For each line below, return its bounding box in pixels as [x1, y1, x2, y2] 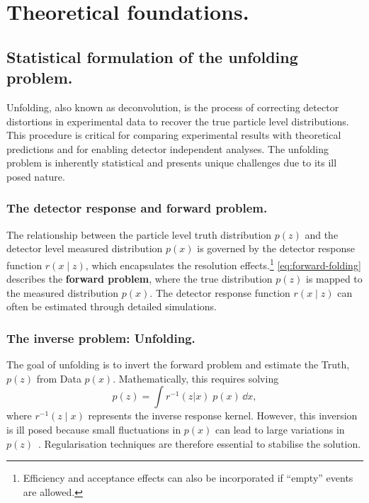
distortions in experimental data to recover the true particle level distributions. [6, 113, 349, 128]
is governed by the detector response [197, 241, 356, 256]
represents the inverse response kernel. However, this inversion [88, 408, 358, 423]
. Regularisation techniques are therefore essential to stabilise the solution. [38, 436, 361, 451]
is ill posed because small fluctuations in [6, 422, 181, 436]
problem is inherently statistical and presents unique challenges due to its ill [6, 155, 337, 170]
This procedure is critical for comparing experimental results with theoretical [6, 128, 341, 142]
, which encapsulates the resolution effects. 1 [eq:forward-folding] [85, 255, 361, 272]
